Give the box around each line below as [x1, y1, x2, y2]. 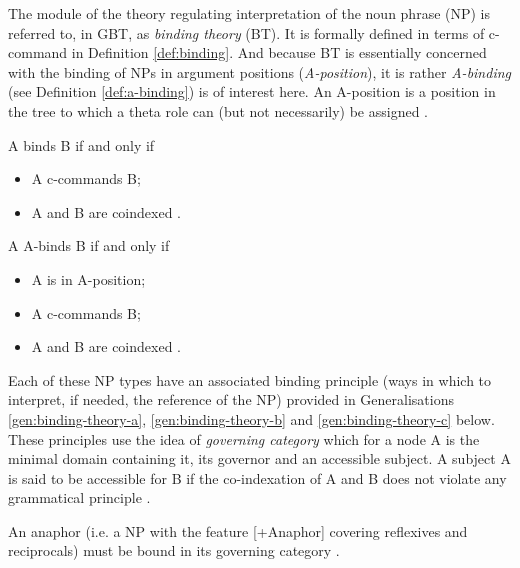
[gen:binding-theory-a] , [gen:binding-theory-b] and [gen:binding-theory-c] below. [8, 408, 495, 429]
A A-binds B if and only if [8, 235, 170, 256]
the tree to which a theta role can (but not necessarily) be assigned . [8, 100, 429, 121]
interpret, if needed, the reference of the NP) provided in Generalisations [8, 389, 454, 410]
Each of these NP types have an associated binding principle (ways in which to [8, 369, 492, 390]
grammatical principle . [8, 487, 151, 508]
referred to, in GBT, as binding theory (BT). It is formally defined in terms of [8, 22, 485, 43]
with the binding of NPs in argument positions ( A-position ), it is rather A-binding [8, 61, 511, 82]
